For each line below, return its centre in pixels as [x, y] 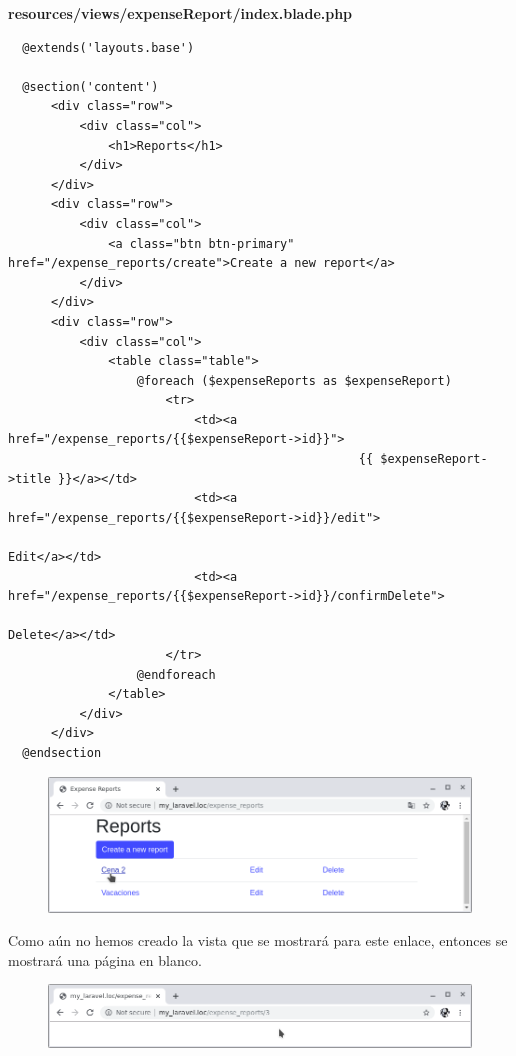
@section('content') [90, 86]
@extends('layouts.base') [108, 47]
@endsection [62, 752]
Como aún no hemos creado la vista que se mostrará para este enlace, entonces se [258, 940]
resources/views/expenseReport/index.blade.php [180, 13]
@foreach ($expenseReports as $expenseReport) [294, 380]
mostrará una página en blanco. [105, 959]
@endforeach [176, 674]
